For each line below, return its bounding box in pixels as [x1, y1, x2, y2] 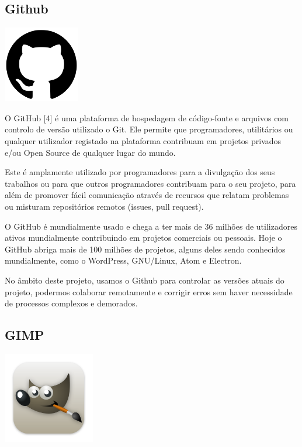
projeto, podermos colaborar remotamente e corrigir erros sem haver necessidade [5, 285, 293, 298]
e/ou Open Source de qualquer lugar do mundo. [5, 146, 176, 158]
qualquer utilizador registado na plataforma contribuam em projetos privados [5, 134, 282, 146]
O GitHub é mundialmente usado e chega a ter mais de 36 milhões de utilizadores [5, 220, 297, 232]
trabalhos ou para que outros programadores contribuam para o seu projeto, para [5, 177, 296, 189]
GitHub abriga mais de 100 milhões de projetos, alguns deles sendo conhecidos [5, 243, 286, 255]
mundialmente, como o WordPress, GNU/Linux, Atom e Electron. [5, 254, 242, 267]
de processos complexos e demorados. [5, 297, 138, 309]
